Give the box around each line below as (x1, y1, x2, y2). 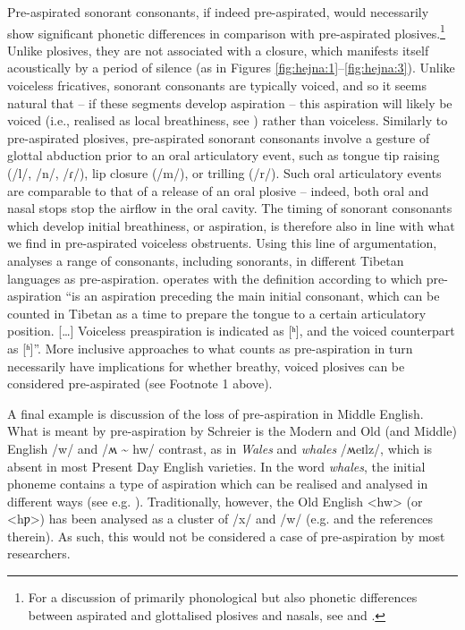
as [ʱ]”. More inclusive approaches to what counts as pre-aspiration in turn (7, 338, 413, 357)
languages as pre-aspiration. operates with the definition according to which (7, 268, 423, 287)
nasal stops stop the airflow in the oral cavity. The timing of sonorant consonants (7, 199, 452, 217)
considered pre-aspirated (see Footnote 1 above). (7, 374, 273, 393)
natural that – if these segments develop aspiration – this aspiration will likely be (7, 93, 452, 112)
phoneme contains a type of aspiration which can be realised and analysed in (7, 474, 428, 493)
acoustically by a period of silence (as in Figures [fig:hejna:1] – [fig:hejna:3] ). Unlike (7, 58, 455, 77)
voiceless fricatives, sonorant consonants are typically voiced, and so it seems (7, 76, 427, 95)
